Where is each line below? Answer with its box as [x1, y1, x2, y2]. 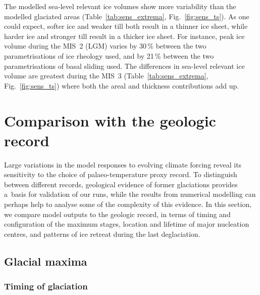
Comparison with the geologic [4, 110, 216, 131]
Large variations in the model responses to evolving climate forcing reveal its [4, 159, 242, 170]
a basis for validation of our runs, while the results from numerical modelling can [4, 189, 256, 199]
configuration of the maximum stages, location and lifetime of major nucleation [4, 219, 249, 229]
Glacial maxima [4, 253, 87, 269]
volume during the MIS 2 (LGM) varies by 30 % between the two [4, 40, 206, 51]
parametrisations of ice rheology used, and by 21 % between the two [4, 50, 214, 61]
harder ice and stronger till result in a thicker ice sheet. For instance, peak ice [4, 30, 245, 41]
